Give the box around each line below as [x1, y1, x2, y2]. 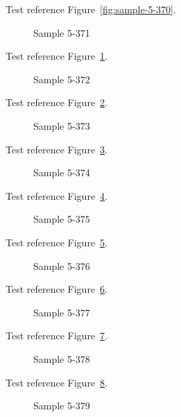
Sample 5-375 [33, 212, 90, 226]
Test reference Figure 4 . [6, 188, 107, 203]
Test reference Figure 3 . [6, 142, 107, 156]
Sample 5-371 [33, 25, 90, 40]
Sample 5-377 [33, 305, 90, 319]
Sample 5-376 [33, 258, 90, 273]
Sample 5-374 [33, 165, 90, 180]
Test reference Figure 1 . [6, 49, 107, 63]
